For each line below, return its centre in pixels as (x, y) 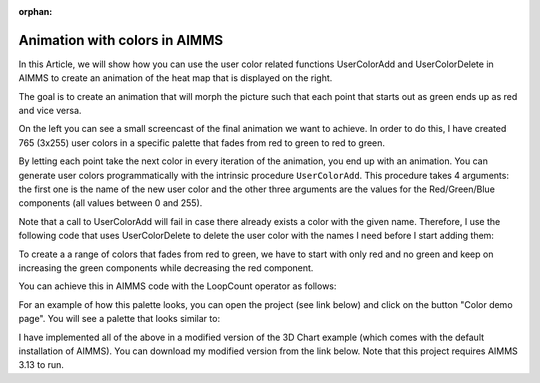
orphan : (35, 11)
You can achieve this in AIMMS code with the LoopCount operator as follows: (177, 286)
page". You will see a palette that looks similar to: (119, 319)
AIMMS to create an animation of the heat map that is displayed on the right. (175, 78)
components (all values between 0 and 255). (110, 203)
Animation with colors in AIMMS (121, 40)
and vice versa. (50, 111)
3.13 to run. (41, 365)
